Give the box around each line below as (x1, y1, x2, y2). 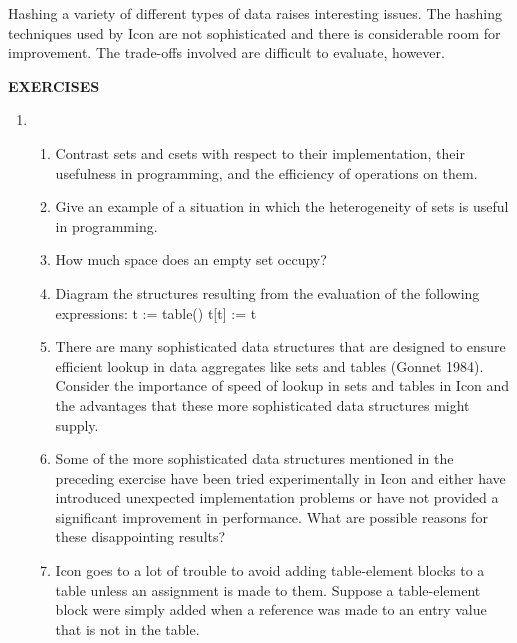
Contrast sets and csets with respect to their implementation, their (55, 142, 465, 163)
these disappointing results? (55, 526, 226, 547)
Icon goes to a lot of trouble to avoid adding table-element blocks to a (55, 560, 485, 581)
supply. (55, 414, 99, 435)
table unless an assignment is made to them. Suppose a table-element (55, 579, 481, 600)
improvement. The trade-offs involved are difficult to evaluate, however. (8, 42, 445, 63)
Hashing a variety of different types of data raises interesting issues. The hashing (8, 3, 502, 23)
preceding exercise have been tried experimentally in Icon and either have (55, 467, 506, 488)
